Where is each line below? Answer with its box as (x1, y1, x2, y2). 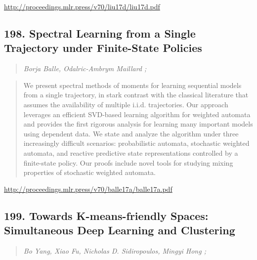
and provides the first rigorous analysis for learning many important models (23, 119, 253, 129)
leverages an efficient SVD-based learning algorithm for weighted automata (23, 109, 251, 119)
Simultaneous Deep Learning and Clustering (4, 222, 235, 238)
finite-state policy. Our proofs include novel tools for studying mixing (23, 157, 233, 168)
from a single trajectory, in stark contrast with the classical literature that (23, 89, 249, 100)
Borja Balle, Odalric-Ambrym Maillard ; (23, 63, 147, 74)
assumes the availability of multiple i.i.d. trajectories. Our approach (23, 99, 228, 109)
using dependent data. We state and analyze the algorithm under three (23, 128, 239, 138)
